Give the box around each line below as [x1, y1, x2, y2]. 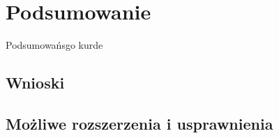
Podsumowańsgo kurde [6, 38, 103, 52]
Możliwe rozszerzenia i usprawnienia [6, 112, 273, 134]
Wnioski [6, 72, 65, 93]
